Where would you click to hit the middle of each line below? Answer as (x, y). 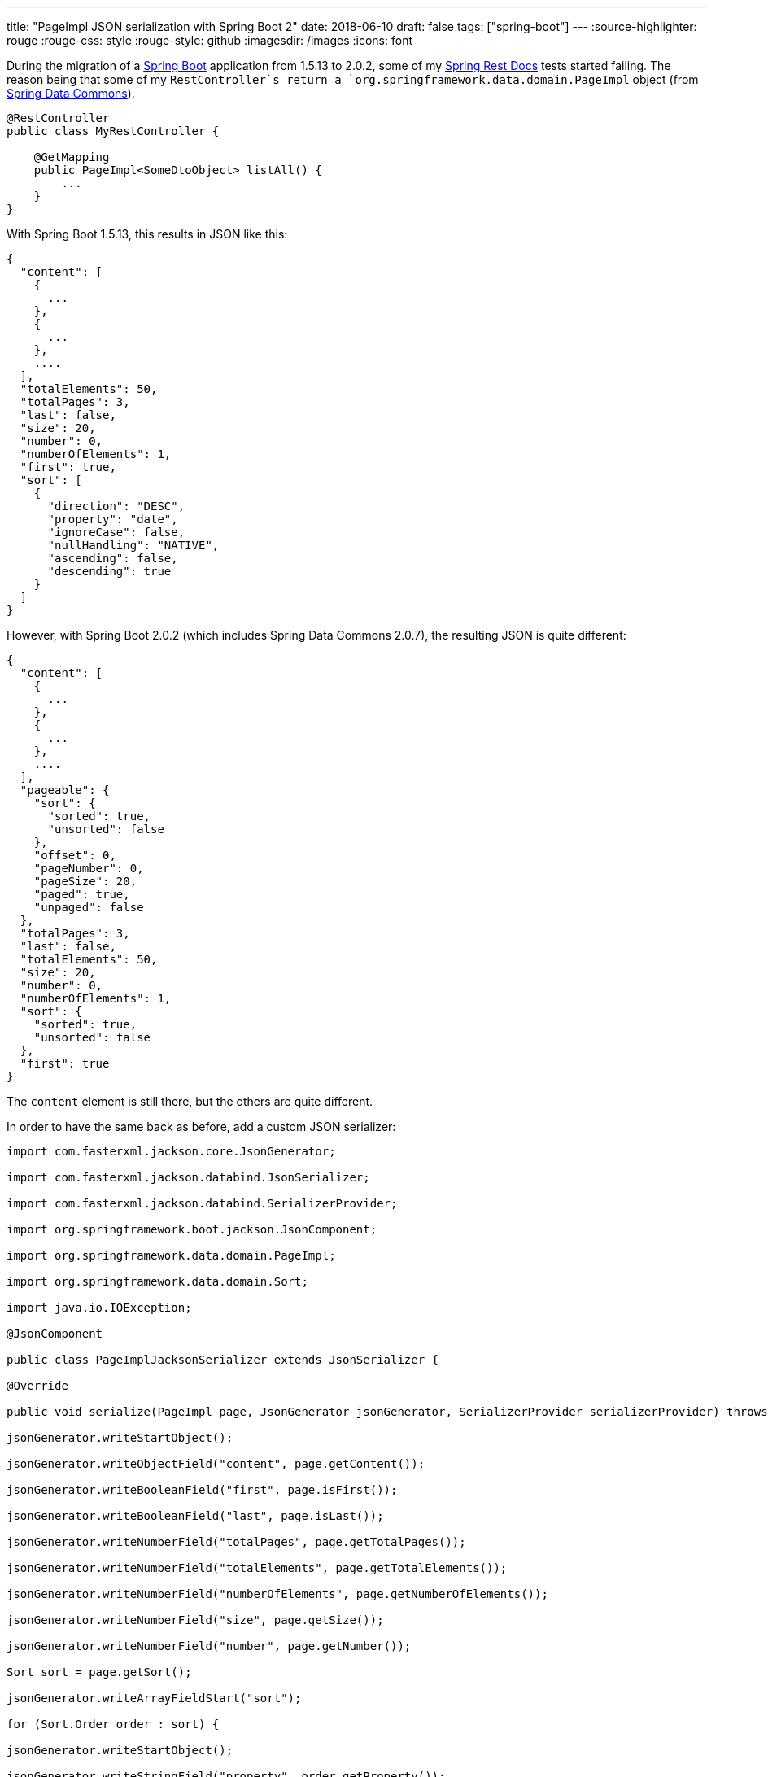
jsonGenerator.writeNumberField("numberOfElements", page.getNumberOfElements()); (277, 1594)
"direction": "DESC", (116, 506)
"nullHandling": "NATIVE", (133, 545)
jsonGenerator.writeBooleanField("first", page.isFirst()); (202, 1490)
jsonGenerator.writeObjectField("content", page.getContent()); (216, 1464)
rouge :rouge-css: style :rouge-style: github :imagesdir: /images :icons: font (209, 40)
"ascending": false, (113, 558)
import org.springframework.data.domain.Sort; (157, 1281)
